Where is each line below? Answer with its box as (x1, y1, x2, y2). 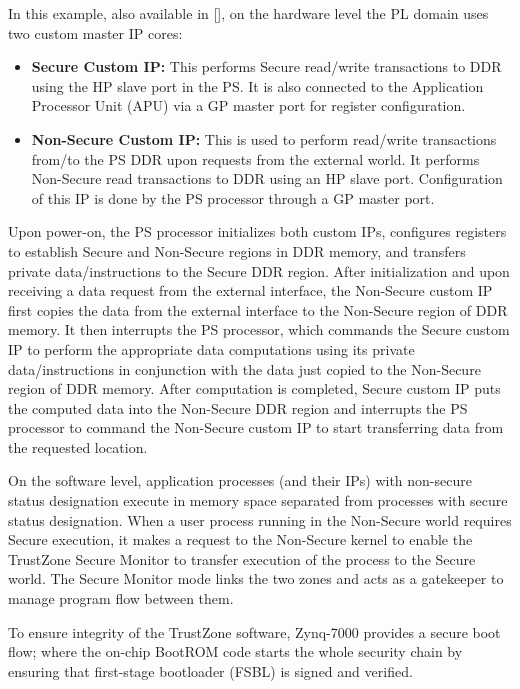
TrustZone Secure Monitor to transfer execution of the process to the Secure (8, 548, 476, 569)
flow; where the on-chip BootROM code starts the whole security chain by (8, 641, 463, 662)
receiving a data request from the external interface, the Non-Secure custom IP (8, 280, 493, 301)
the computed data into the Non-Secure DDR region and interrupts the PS (8, 397, 468, 418)
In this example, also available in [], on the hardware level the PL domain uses (8, 3, 489, 23)
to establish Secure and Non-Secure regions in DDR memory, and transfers (8, 240, 466, 261)
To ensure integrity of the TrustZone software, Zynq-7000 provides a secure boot (8, 621, 501, 642)
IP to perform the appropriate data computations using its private (8, 338, 415, 359)
